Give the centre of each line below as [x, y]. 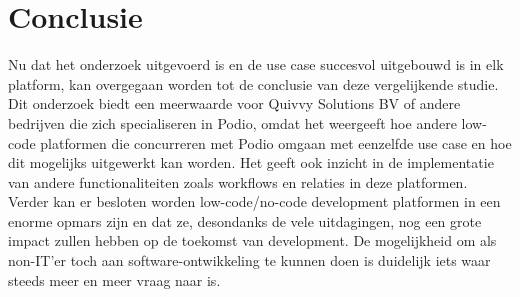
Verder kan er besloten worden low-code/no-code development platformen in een [254, 201]
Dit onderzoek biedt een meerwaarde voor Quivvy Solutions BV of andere [234, 103]
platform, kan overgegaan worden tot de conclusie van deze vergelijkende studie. [253, 83]
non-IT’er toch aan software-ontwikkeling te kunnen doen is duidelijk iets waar [249, 260]
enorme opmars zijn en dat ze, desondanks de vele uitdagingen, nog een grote [245, 220]
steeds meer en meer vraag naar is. [114, 279]
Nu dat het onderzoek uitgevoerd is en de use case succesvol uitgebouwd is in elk [256, 64]
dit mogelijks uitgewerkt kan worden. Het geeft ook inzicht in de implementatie [251, 162]
